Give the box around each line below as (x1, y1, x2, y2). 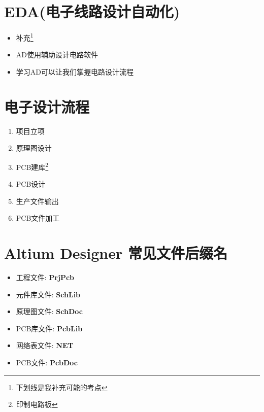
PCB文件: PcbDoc (16, 357, 78, 367)
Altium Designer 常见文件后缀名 (4, 243, 227, 263)
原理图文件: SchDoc (16, 306, 83, 317)
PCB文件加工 (16, 213, 60, 223)
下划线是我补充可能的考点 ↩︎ (16, 382, 108, 392)
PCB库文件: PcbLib (16, 323, 83, 333)
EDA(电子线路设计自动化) (4, 1, 180, 22)
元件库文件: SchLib (16, 289, 81, 299)
